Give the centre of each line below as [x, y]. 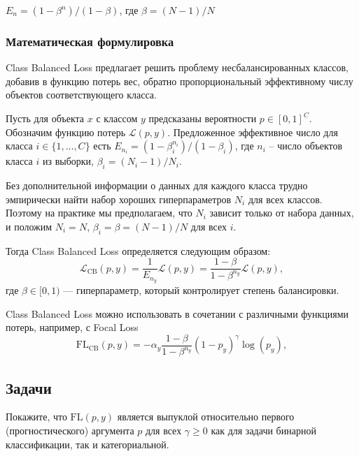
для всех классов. [285, 199]
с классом [117, 118]
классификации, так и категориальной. [87, 444]
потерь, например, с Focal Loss [72, 327]
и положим [29, 226]
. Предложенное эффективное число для [253, 132]
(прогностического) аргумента [70, 431]
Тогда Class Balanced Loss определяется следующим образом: [138, 250]
